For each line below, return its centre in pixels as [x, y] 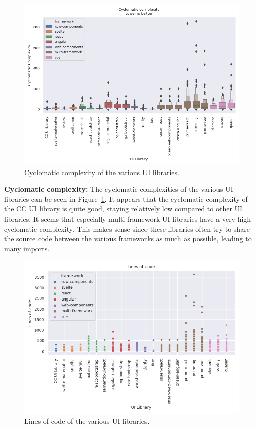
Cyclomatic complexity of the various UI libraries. [102, 172]
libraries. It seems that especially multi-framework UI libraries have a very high [128, 218]
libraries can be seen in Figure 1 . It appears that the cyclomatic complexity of [126, 199]
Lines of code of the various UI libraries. [87, 421]
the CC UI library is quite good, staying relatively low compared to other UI [123, 209]
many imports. [27, 248]
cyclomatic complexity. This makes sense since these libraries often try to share [127, 228]
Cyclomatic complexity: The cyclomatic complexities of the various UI [119, 189]
